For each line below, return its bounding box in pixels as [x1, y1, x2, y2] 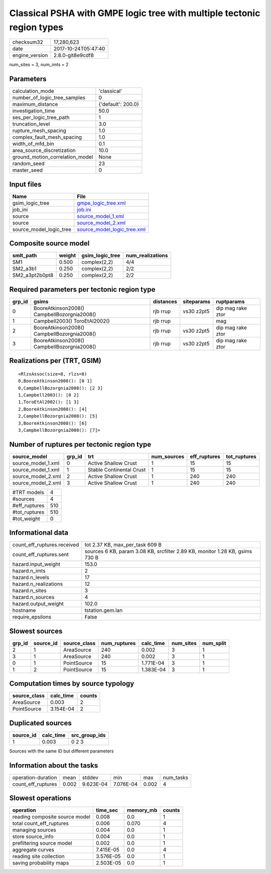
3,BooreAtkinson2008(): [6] [18, 420, 87, 426]
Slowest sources [9, 627, 63, 635]
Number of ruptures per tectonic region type [9, 440, 152, 449]
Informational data [9, 529, 69, 537]
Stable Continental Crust [88, 466, 146, 473]
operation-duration [12, 774, 57, 781]
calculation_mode [12, 88, 55, 95]
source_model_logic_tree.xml [77, 226, 146, 233]
